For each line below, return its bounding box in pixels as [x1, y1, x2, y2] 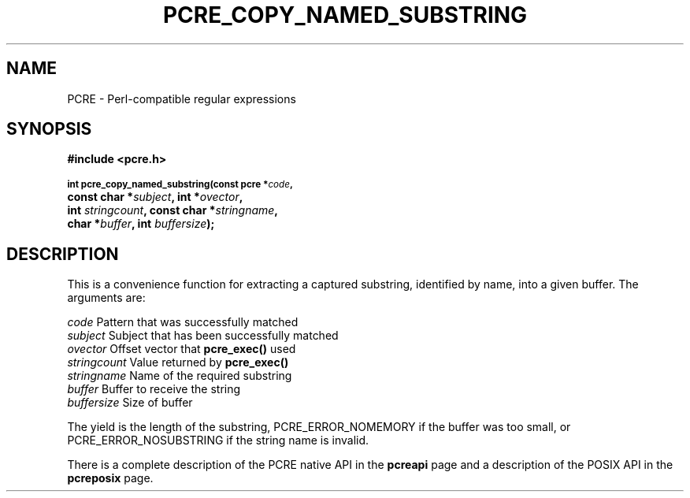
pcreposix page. [67, 471, 154, 485]
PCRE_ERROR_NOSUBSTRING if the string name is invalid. [67, 433, 369, 448]
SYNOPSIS [6, 119, 92, 139]
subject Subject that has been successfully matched [67, 329, 339, 343]
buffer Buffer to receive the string [67, 382, 241, 396]
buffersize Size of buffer [67, 396, 193, 410]
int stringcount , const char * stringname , [67, 203, 279, 217]
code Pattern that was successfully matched [67, 315, 299, 329]
